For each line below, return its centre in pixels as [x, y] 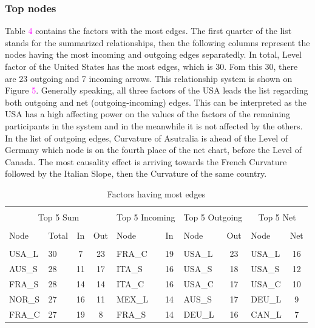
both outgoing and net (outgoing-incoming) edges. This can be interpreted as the [156, 102]
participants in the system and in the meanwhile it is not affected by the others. [154, 125]
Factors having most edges [156, 193]
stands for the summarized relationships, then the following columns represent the [157, 42]
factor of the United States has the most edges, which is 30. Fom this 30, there [151, 66]
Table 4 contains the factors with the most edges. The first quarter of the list [148, 31]
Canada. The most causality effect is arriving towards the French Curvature [146, 161]
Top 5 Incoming [146, 217]
